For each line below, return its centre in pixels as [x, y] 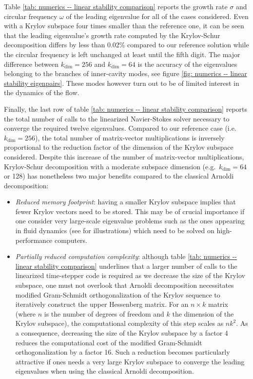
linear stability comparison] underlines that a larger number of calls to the [126, 266]
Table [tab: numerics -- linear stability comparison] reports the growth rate [116, 6]
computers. [71, 240]
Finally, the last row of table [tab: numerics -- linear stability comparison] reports [126, 109]
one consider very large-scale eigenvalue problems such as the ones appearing [130, 221]
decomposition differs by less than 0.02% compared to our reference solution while [126, 45]
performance [34, 240]
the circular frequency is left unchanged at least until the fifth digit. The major [122, 54]
